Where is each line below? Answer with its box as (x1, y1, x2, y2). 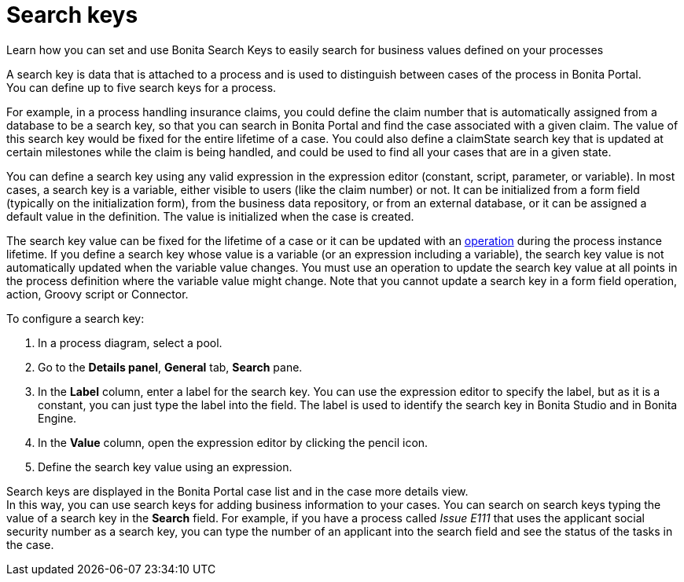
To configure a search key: (6, 311, 145, 325)
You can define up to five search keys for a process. (6, 80, 277, 94)
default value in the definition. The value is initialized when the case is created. (6, 209, 414, 223)
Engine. (38, 411, 77, 425)
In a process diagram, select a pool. (38, 335, 222, 350)
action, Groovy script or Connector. (6, 287, 189, 301)
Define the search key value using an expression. (38, 459, 292, 474)
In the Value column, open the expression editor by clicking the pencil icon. (38, 435, 428, 449)
